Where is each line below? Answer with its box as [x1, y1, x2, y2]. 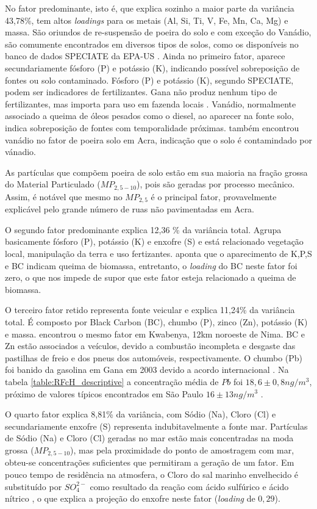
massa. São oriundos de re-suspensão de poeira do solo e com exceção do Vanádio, [5, 26, 312, 38]
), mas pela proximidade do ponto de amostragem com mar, [70, 443, 294, 456]
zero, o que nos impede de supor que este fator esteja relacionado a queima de [5, 271, 296, 284]
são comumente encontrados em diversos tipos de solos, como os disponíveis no [5, 37, 299, 50]
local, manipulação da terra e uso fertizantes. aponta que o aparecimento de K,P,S [5, 247, 312, 259]
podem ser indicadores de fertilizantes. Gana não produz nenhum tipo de [5, 85, 277, 98]
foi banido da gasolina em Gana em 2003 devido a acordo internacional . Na [5, 363, 289, 376]
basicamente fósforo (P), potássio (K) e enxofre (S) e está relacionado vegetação [5, 235, 304, 248]
